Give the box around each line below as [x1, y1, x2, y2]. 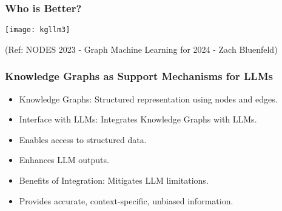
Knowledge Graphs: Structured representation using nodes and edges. [19, 92, 278, 105]
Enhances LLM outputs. [19, 153, 109, 166]
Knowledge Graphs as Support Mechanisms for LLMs [5, 69, 273, 84]
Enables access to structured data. [19, 133, 147, 146]
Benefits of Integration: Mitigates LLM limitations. [19, 174, 209, 187]
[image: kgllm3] [5, 25, 70, 35]
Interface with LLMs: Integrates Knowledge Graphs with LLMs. [19, 113, 257, 126]
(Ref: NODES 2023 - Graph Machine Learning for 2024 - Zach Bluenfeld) [5, 42, 278, 55]
